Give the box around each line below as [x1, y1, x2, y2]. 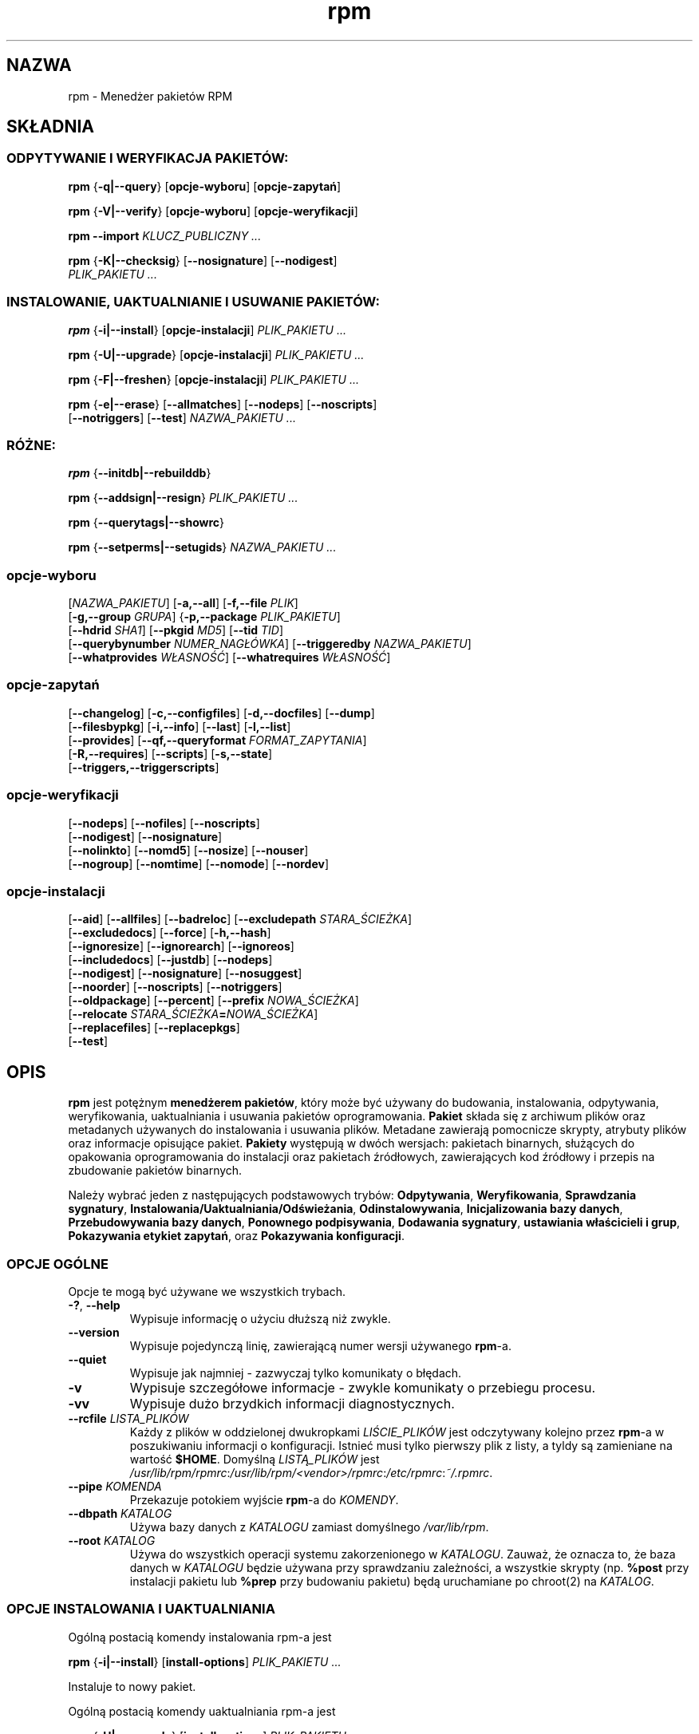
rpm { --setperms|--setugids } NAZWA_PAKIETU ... [68, 540, 337, 555]
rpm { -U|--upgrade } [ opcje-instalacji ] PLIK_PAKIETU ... [68, 347, 365, 361]
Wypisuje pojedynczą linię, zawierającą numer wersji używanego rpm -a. [129, 1338, 511, 1353]
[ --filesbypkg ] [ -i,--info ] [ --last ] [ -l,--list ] [68, 719, 291, 733]
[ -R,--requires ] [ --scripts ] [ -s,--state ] [68, 746, 273, 760]
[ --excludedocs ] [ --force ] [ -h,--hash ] [68, 926, 271, 940]
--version [68, 1325, 120, 1339]
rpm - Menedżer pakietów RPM [68, 89, 233, 103]
